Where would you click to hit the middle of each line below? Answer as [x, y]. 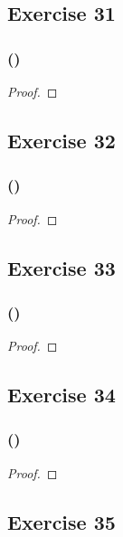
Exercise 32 [61, 140]
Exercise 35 [61, 521]
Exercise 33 [61, 267]
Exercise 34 [61, 395]
